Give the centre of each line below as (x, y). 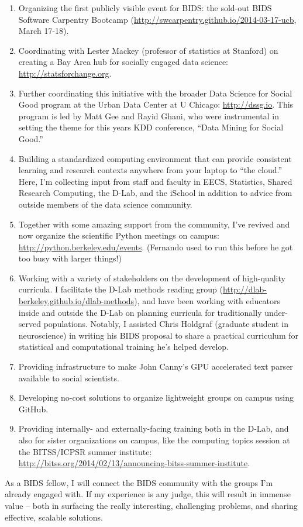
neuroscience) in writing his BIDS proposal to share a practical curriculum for (158, 335)
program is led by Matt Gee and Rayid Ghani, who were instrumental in (149, 116)
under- (276, 312)
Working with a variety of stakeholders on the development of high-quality (152, 278)
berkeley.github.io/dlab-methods (76, 301)
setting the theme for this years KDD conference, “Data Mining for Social (151, 127)
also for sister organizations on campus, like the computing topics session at (154, 440)
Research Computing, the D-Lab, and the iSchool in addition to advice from (155, 193)
